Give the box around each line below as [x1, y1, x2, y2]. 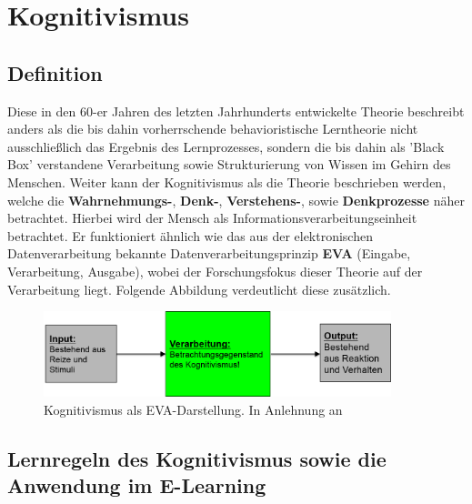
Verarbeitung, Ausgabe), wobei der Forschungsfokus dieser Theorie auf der [7, 261, 423, 280]
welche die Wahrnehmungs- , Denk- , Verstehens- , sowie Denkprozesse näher [7, 190, 465, 209]
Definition [7, 58, 103, 86]
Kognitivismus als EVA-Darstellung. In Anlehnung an [44, 400, 343, 419]
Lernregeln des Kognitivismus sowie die [7, 445, 387, 473]
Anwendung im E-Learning [7, 471, 266, 499]
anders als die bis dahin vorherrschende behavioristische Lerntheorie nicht [7, 119, 418, 138]
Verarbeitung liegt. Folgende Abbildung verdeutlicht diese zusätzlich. [7, 279, 391, 298]
